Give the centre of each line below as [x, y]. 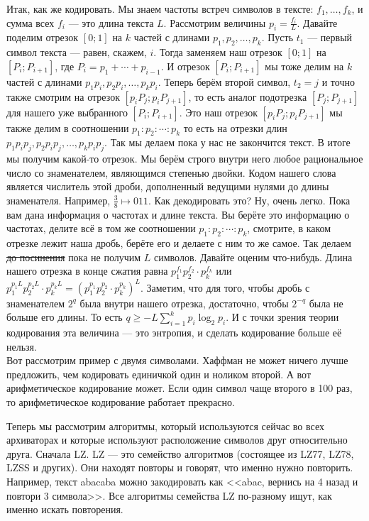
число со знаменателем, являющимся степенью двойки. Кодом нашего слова [171, 172]
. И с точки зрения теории [282, 317]
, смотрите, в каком [289, 228]
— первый [330, 37]
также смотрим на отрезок [63, 96]
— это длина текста [111, 22]
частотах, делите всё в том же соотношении [101, 228]
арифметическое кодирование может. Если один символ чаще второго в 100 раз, [180, 388]
